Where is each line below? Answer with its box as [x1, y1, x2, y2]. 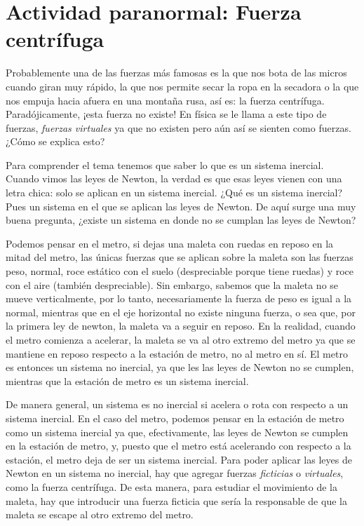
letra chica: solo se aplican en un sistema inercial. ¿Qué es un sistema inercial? [6, 185, 343, 200]
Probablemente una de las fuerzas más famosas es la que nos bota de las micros [6, 65, 347, 80]
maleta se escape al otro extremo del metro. [6, 507, 194, 522]
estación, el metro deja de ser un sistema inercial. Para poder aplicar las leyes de [6, 452, 352, 466]
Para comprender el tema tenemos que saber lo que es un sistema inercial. [6, 157, 324, 172]
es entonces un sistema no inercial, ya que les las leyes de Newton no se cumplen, [6, 360, 354, 375]
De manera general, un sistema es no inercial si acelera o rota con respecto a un [6, 397, 349, 412]
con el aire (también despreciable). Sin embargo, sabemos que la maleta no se [6, 277, 339, 292]
